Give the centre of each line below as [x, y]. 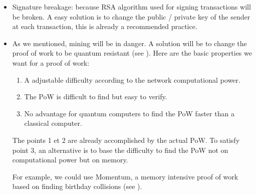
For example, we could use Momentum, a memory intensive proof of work [125, 176]
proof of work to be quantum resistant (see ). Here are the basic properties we [132, 53]
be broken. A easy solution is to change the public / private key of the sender [131, 16]
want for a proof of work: [51, 62]
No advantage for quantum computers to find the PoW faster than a [129, 113]
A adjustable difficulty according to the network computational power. [132, 79]
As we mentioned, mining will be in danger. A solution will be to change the [130, 43]
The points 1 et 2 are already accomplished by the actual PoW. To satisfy [126, 140]
